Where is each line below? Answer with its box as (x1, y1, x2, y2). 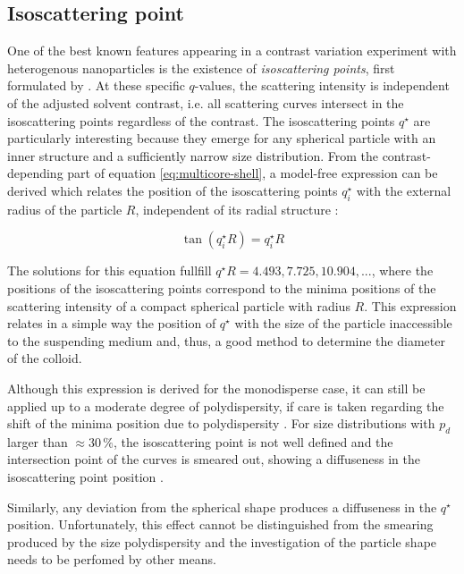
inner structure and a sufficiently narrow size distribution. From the (7, 146, 378, 165)
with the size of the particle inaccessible (234, 314, 452, 333)
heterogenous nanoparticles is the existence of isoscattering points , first (7, 58, 395, 77)
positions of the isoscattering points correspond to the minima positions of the (7, 278, 436, 297)
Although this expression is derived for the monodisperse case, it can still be (7, 378, 426, 397)
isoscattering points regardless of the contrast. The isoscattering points (7, 111, 395, 130)
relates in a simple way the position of (7, 314, 216, 333)
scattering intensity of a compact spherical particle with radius (7, 296, 350, 315)
